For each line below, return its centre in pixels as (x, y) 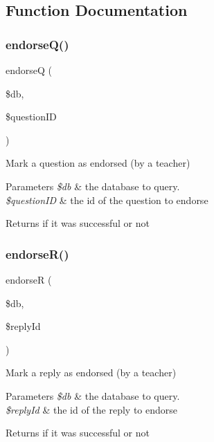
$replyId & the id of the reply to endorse (91, 409)
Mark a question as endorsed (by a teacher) (98, 163)
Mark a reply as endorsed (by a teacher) (91, 372)
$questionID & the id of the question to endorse (107, 200)
